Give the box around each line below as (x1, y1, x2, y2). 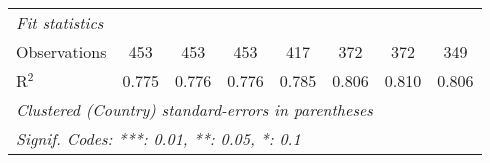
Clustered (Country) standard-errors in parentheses (16, 98, 373, 121)
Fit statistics (16, 11, 104, 34)
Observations (16, 40, 107, 63)
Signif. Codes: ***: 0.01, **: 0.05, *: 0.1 (16, 127, 301, 150)
